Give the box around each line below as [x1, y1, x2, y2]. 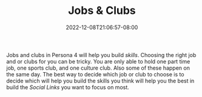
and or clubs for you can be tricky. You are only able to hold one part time [6, 58, 190, 65]
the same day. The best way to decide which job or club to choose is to [6, 70, 184, 78]
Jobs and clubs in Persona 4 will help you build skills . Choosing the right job [6, 51, 197, 58]
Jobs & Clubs [67, 4, 136, 18]
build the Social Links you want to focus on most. [6, 83, 129, 91]
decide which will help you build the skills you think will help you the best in [6, 77, 195, 84]
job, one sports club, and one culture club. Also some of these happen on [6, 64, 190, 72]
